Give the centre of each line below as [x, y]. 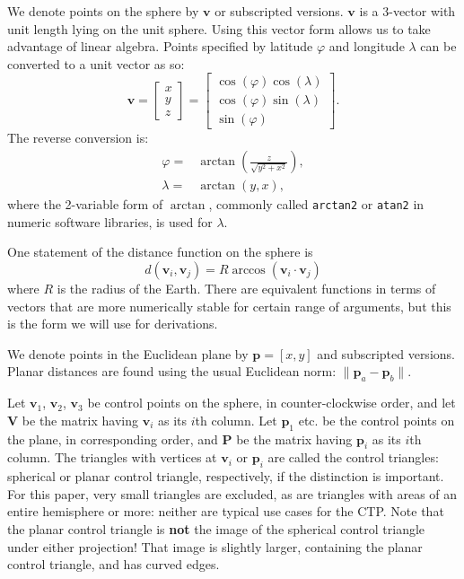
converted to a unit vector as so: [96, 63]
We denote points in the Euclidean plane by [128, 353]
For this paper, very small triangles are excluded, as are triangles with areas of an [232, 493]
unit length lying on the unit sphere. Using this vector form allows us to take [219, 28]
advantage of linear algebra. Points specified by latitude [160, 46]
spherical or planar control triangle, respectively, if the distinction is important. [226, 476]
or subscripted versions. [279, 11]
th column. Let [236, 420]
